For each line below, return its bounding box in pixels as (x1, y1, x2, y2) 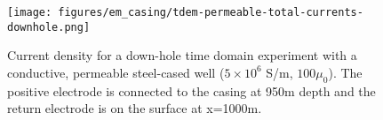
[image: (7, 6, 52, 19)
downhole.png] (7, 20, 91, 34)
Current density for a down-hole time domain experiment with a (7, 46, 357, 64)
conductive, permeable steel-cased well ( (7, 63, 225, 81)
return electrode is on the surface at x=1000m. (7, 99, 262, 117)
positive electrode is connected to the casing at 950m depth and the (7, 81, 376, 100)
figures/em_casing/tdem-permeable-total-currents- (58, 6, 363, 19)
